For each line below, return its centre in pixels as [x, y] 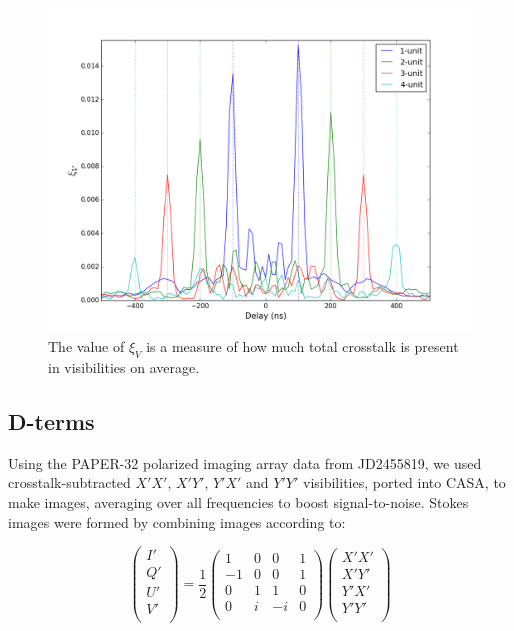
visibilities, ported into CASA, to [404, 482]
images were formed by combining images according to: [177, 521]
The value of [86, 346]
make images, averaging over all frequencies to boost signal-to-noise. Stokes [238, 502]
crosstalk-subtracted [69, 482]
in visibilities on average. [124, 367]
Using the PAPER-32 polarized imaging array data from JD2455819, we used [245, 462]
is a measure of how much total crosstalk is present [302, 346]
